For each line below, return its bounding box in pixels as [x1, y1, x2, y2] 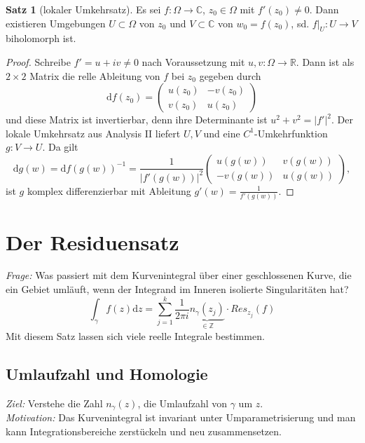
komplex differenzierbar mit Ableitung [27, 183, 191, 198]
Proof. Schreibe [6, 54, 71, 69]
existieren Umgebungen [6, 15, 106, 30]
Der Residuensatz [6, 227, 179, 256]
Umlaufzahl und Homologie [6, 362, 208, 384]
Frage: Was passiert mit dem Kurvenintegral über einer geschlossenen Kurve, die [6, 268, 352, 282]
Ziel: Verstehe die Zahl [6, 395, 103, 410]
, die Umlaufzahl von [137, 395, 228, 410]
